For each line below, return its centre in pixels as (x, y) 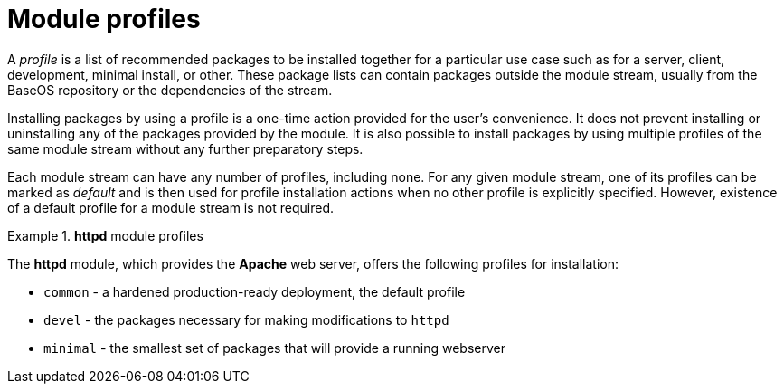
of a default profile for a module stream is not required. (171, 207)
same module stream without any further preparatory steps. (185, 148)
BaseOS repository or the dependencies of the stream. (170, 90)
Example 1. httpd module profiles (105, 235)
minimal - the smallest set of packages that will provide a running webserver (274, 348)
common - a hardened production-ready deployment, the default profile (255, 291)
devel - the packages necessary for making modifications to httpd (246, 319)
